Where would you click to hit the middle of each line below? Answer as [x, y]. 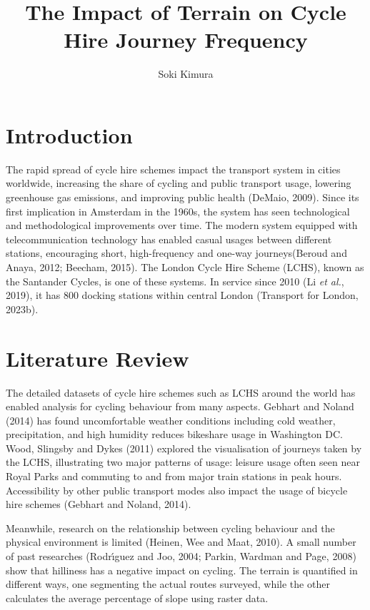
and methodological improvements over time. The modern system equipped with [182, 225]
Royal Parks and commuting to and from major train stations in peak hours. [174, 476]
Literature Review [97, 358]
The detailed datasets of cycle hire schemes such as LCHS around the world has [181, 392]
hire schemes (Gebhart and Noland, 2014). [99, 504]
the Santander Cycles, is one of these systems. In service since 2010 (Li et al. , [175, 281]
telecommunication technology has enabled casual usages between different [169, 239]
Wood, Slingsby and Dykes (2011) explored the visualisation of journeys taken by [184, 448]
